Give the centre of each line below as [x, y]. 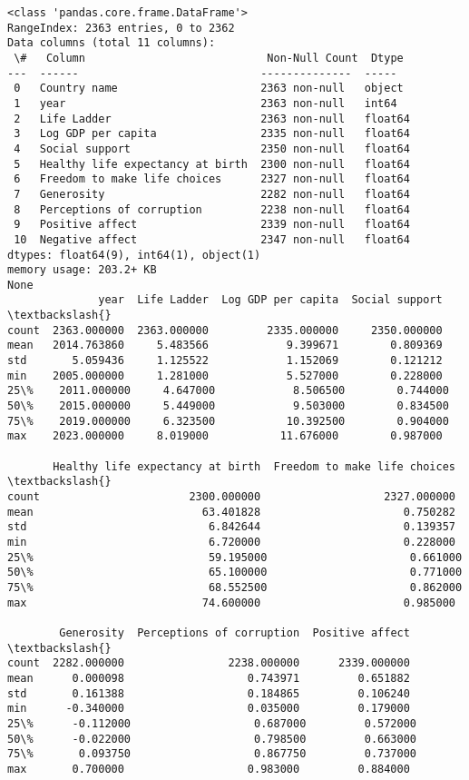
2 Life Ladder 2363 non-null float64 [212, 118]
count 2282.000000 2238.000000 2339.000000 [209, 663]
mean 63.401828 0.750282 [231, 512]
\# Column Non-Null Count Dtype [209, 58]
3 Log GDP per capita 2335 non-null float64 [212, 134]
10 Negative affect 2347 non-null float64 [212, 239]
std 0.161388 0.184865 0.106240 [209, 693]
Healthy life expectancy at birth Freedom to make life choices [254, 466]
